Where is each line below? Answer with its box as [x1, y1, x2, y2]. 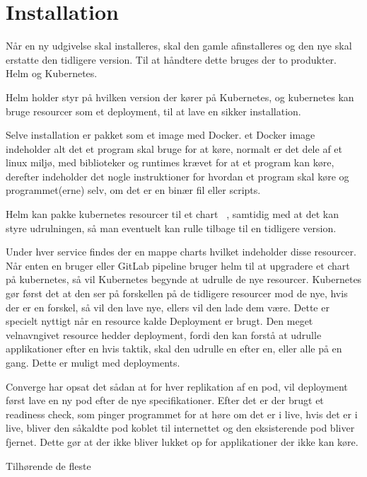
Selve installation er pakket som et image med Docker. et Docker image [6, 127, 315, 142]
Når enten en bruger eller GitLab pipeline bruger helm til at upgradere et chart [6, 258, 350, 272]
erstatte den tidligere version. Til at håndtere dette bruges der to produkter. [6, 52, 337, 67]
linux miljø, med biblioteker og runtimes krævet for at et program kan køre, [6, 155, 334, 170]
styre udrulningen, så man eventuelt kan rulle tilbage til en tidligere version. [6, 220, 337, 235]
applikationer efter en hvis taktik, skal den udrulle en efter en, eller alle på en [6, 341, 342, 356]
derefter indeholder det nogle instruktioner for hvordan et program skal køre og [6, 168, 349, 183]
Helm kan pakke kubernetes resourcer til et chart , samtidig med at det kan [6, 207, 339, 222]
